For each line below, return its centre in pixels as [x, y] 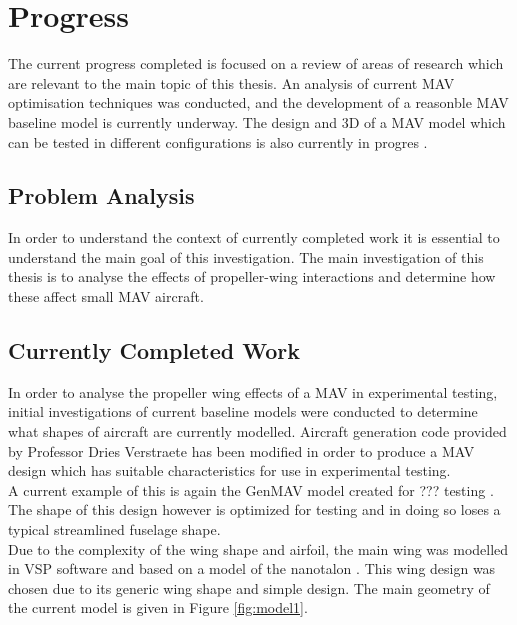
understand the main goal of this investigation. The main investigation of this [246, 256]
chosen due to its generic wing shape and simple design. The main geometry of [249, 587]
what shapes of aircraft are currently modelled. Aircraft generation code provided [257, 431]
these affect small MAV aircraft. [106, 296]
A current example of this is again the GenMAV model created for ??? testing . [251, 489]
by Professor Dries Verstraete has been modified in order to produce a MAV [241, 450]
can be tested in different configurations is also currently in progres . [218, 141]
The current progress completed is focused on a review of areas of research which [256, 63]
